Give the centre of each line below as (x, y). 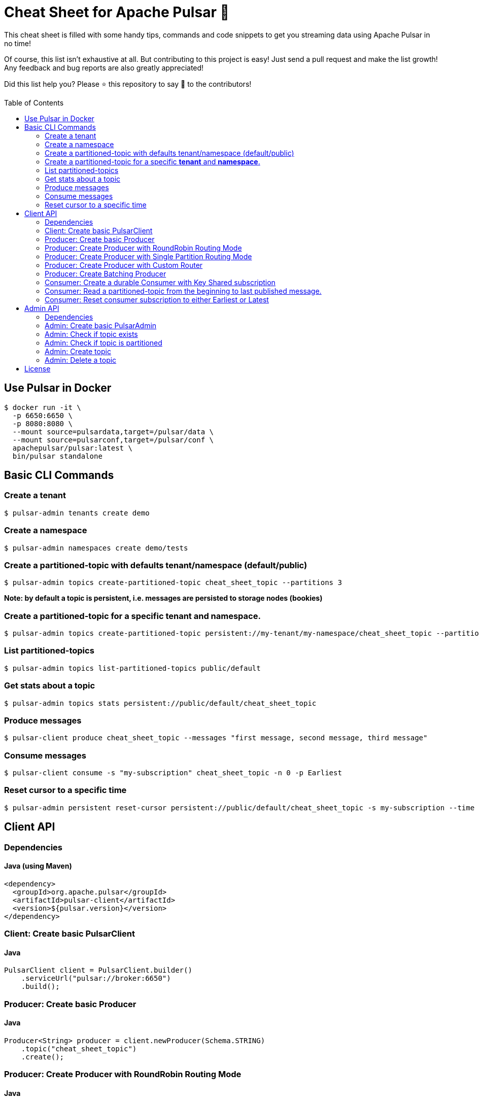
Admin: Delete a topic (81, 360)
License (38, 368)
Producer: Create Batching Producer (106, 273)
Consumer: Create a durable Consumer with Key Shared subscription (160, 282)
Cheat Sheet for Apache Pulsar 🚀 (117, 12)
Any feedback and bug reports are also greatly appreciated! (104, 67)
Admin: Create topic (78, 351)
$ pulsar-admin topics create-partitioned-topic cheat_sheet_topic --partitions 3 (173, 583)
